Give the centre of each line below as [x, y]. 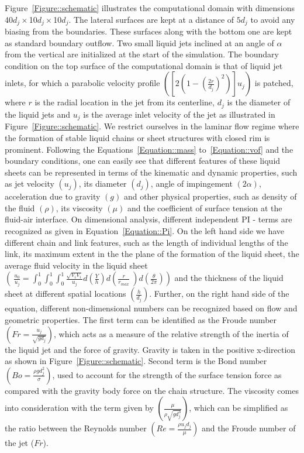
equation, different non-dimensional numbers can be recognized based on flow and [151, 308]
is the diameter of [259, 102]
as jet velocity [30, 183]
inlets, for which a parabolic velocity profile [82, 83]
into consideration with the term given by [79, 408]
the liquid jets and [38, 114]
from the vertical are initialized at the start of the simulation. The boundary [142, 54]
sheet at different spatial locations [65, 294]
